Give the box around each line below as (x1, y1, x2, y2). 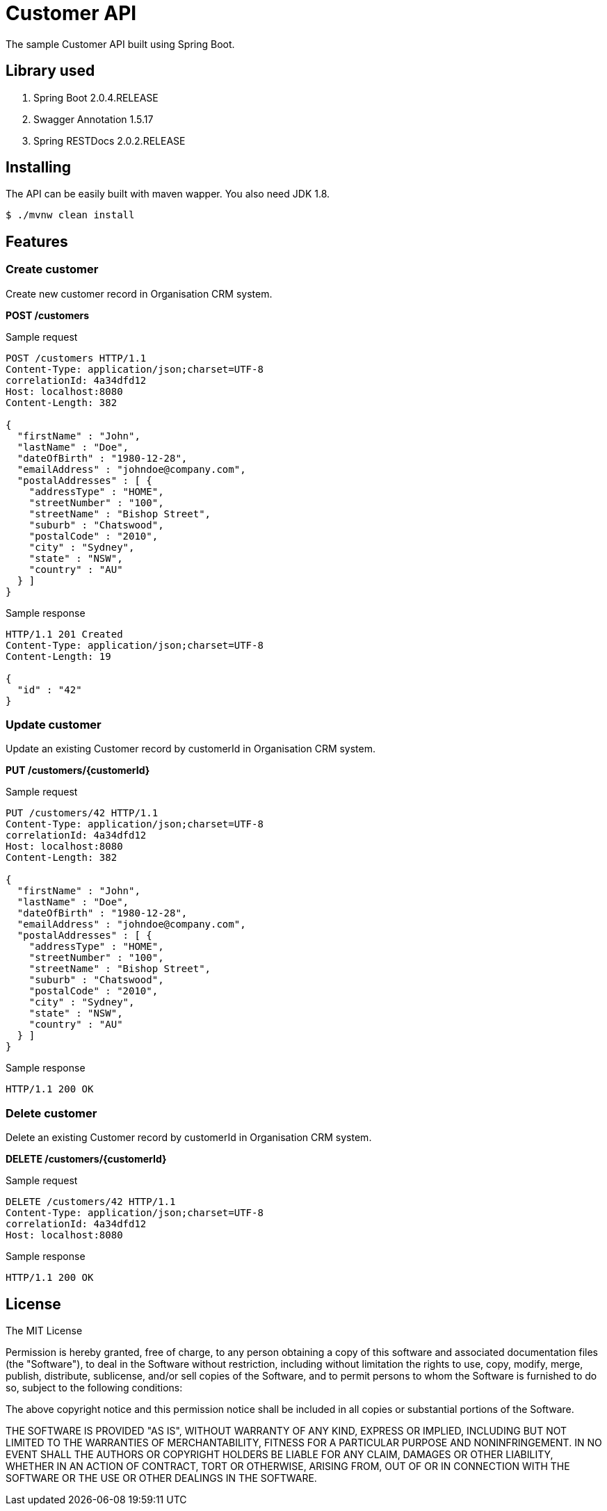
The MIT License (6, 1325, 83, 1336)
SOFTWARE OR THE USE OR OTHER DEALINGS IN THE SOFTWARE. (6, 1472, 317, 1484)
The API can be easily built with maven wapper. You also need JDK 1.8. (6, 188, 330, 200)
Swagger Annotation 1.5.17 (33, 113, 154, 125)
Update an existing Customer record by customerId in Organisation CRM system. (6, 743, 376, 755)
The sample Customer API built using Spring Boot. (6, 38, 235, 50)
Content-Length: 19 (6, 650, 111, 662)
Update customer (6, 718, 102, 732)
